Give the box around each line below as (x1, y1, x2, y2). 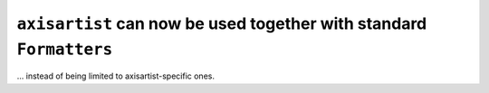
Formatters (16, 39, 113, 59)
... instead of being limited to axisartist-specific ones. (16, 70, 215, 81)
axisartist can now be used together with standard (16, 14, 427, 33)
